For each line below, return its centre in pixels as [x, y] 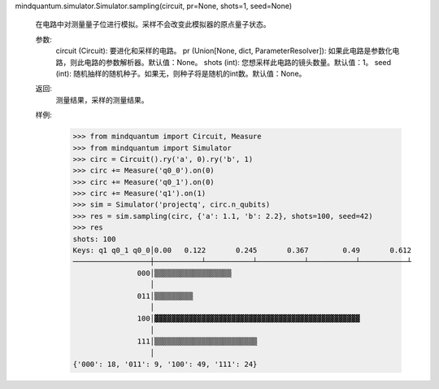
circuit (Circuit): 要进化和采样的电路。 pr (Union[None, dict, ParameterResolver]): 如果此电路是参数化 [224, 51]
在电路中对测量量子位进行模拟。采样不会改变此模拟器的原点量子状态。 [153, 24]
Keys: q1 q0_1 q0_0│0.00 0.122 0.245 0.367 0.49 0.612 [242, 251]
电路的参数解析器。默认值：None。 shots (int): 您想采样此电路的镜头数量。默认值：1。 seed [238, 62]
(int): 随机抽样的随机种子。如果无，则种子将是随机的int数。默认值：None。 [181, 73]
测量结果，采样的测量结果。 [102, 100]
